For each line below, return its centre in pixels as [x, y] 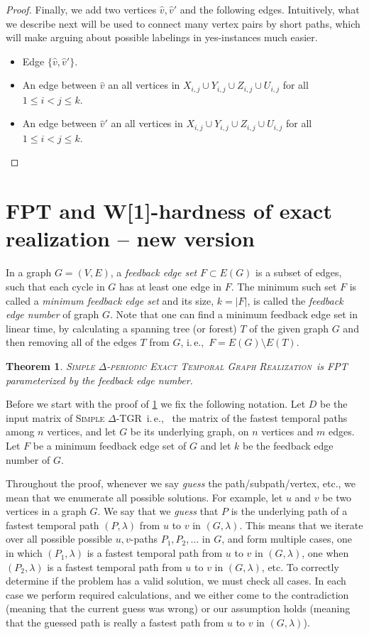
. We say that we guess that [158, 511]
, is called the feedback [295, 300]
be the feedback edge [288, 445]
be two [337, 497]
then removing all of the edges [71, 342]
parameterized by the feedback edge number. [99, 380]
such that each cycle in [55, 286]
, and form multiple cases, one [287, 539]
